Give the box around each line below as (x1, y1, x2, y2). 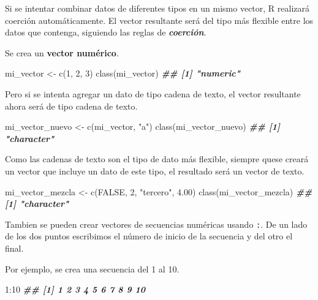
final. (5, 241, 24, 254)
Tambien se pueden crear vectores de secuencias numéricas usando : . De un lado (5, 217, 308, 230)
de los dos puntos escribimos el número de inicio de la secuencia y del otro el (5, 230, 293, 242)
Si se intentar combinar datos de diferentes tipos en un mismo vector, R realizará (5, 2, 309, 14)
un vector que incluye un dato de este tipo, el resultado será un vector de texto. (5, 164, 305, 177)
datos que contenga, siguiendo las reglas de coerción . (5, 26, 206, 39)
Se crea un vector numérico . (5, 46, 119, 59)
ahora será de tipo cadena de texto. (5, 99, 138, 112)
